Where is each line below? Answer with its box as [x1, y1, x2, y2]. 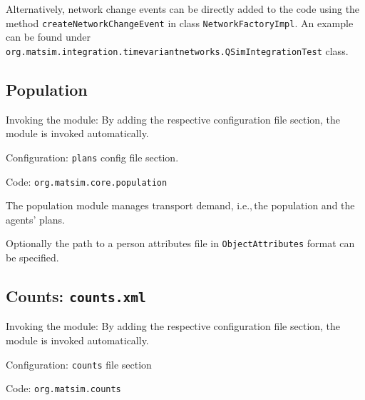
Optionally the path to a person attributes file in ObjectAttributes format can [6, 236, 355, 251]
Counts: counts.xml [6, 285, 146, 307]
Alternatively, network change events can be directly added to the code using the [6, 1, 360, 16]
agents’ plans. [6, 211, 65, 226]
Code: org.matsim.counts [6, 381, 121, 396]
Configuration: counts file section [6, 356, 152, 371]
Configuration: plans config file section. [6, 149, 179, 164]
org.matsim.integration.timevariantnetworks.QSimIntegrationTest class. [6, 43, 349, 58]
